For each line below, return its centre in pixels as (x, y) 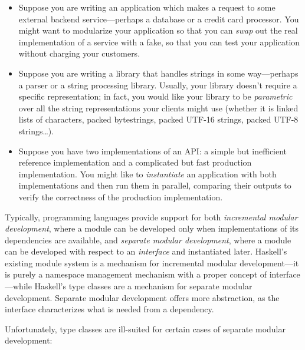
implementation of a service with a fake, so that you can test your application (159, 42)
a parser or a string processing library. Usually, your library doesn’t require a (158, 85)
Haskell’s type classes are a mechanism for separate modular (143, 286)
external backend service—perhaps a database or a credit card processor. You (159, 19)
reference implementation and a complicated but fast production (135, 162)
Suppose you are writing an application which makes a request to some (147, 7)
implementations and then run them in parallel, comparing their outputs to (155, 185)
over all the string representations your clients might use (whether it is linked (158, 108)
